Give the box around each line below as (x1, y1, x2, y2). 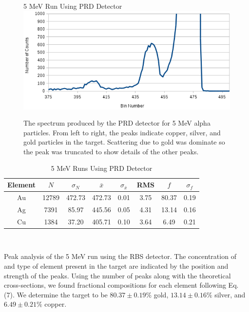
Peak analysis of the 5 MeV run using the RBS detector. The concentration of (4, 251, 236, 261)
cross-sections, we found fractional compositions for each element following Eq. (4, 280, 239, 290)
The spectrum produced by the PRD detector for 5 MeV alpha (23, 118, 211, 128)
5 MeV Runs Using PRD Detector (51, 163, 153, 173)
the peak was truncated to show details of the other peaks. (23, 147, 199, 157)
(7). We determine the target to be (4, 289, 108, 299)
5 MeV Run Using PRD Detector (23, 1, 122, 11)
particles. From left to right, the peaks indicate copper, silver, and (23, 127, 221, 137)
